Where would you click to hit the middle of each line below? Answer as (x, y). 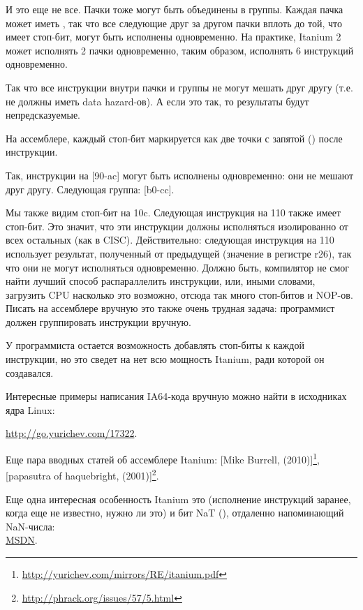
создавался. (30, 372)
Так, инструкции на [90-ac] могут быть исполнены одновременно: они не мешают (180, 175)
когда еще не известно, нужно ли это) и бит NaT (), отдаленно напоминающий (175, 513)
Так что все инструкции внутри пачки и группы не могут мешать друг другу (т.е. (179, 87)
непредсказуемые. (43, 115)
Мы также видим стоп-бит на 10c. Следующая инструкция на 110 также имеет (173, 213)
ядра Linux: (30, 409)
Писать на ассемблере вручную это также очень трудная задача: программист (170, 308)
